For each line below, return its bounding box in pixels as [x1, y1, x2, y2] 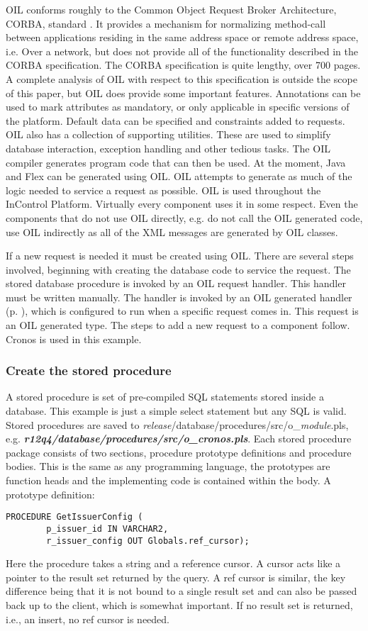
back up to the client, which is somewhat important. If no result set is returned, [6, 597, 353, 612]
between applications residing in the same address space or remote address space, [6, 30, 359, 45]
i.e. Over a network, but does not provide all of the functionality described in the [6, 43, 358, 58]
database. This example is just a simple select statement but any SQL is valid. [6, 403, 347, 418]
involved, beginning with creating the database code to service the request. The [6, 262, 351, 277]
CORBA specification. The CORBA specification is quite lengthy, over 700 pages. [6, 57, 361, 72]
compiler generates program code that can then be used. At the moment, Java [6, 155, 346, 169]
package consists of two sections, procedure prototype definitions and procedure [6, 445, 352, 459]
